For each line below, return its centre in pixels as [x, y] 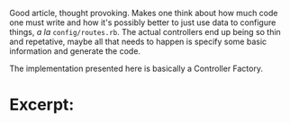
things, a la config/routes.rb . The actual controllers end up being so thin [145, 32]
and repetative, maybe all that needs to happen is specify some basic [138, 41]
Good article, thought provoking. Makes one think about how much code [144, 13]
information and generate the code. [75, 51]
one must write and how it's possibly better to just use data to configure [143, 22]
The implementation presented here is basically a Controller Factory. [136, 68]
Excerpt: [42, 105]
